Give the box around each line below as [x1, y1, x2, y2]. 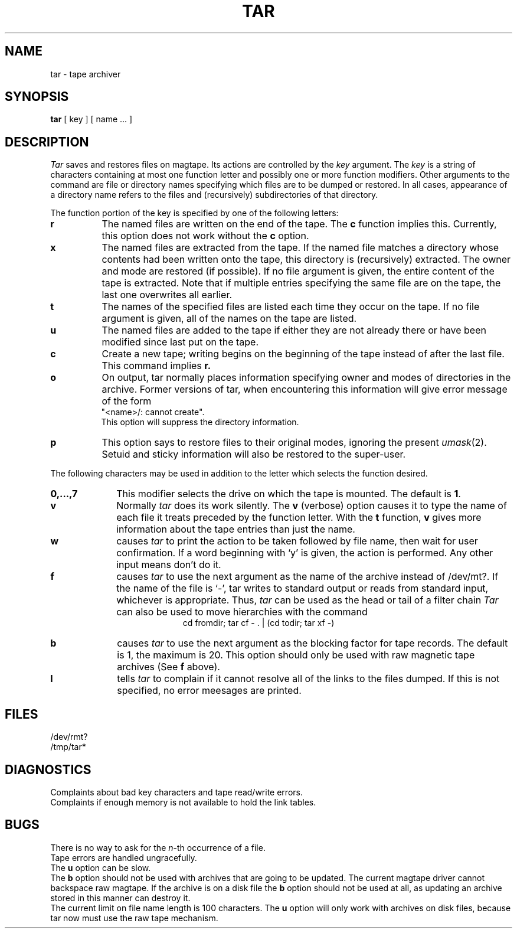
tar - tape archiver [50, 68, 121, 79]
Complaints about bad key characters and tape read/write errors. [50, 787, 303, 797]
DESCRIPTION [5, 134, 89, 149]
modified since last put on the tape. [102, 336, 259, 348]
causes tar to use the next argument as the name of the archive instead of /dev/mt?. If [116, 570, 499, 583]
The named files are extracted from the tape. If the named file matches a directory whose [102, 242, 499, 254]
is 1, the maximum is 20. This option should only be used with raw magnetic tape [117, 649, 475, 661]
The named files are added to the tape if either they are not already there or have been [102, 324, 486, 337]
